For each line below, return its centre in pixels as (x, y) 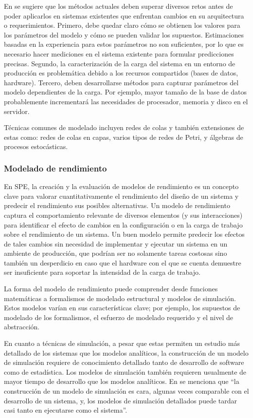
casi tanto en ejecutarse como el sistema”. (66, 410)
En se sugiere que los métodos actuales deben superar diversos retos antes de (118, 6)
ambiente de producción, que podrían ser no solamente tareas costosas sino (116, 253)
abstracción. (22, 327)
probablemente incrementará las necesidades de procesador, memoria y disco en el (126, 101)
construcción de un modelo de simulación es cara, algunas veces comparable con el (126, 391)
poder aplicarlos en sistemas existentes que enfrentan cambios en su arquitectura (124, 15)
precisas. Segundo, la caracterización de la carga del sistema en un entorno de (120, 63)
